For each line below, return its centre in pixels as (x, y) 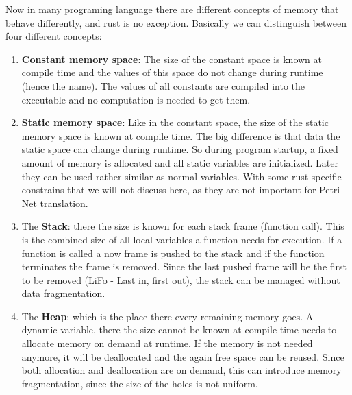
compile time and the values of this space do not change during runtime (172, 72)
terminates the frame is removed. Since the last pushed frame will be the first (184, 266)
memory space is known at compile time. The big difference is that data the (181, 135)
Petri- (331, 190)
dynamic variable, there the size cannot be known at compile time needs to (179, 330)
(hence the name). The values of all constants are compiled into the (163, 85)
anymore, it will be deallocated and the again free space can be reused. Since (183, 356)
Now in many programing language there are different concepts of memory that (172, 9)
